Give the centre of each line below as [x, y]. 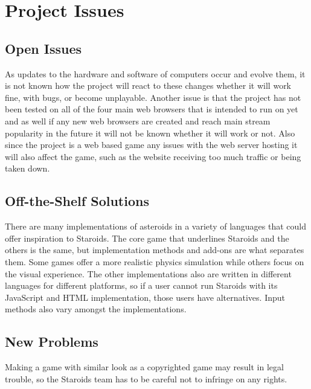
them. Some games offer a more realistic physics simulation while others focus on [155, 261]
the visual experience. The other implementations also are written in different [148, 273]
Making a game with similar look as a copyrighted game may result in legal [144, 367]
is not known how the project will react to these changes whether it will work [148, 85]
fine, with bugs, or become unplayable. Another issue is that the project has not [153, 97]
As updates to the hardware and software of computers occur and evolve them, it [155, 73]
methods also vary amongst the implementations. [96, 309]
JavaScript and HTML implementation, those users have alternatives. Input [145, 297]
